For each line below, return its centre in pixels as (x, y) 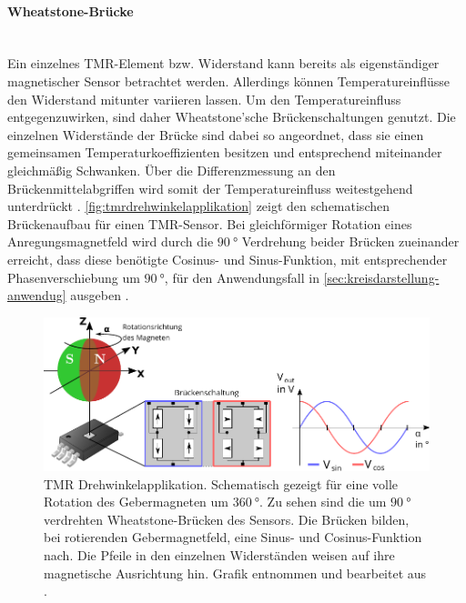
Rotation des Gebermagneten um (137, 502)
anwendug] (37, 295)
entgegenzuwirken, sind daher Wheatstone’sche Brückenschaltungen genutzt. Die (232, 117)
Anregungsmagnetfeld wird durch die (111, 241)
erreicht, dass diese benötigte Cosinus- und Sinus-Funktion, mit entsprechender (228, 259)
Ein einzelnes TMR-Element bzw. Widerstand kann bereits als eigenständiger (223, 63)
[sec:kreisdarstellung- (381, 277)
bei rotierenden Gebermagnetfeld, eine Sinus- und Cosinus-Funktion (233, 537)
